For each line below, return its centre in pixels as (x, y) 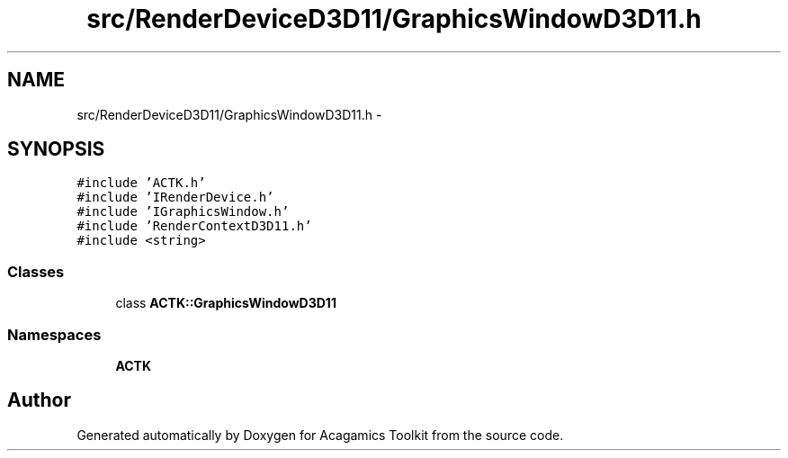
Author (39, 400)
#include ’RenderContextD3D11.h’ (194, 226)
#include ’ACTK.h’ (141, 183)
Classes (36, 271)
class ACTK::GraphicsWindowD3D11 (226, 303)
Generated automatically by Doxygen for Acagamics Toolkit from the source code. (320, 435)
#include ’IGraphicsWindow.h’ (183, 212)
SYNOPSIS (56, 149)
